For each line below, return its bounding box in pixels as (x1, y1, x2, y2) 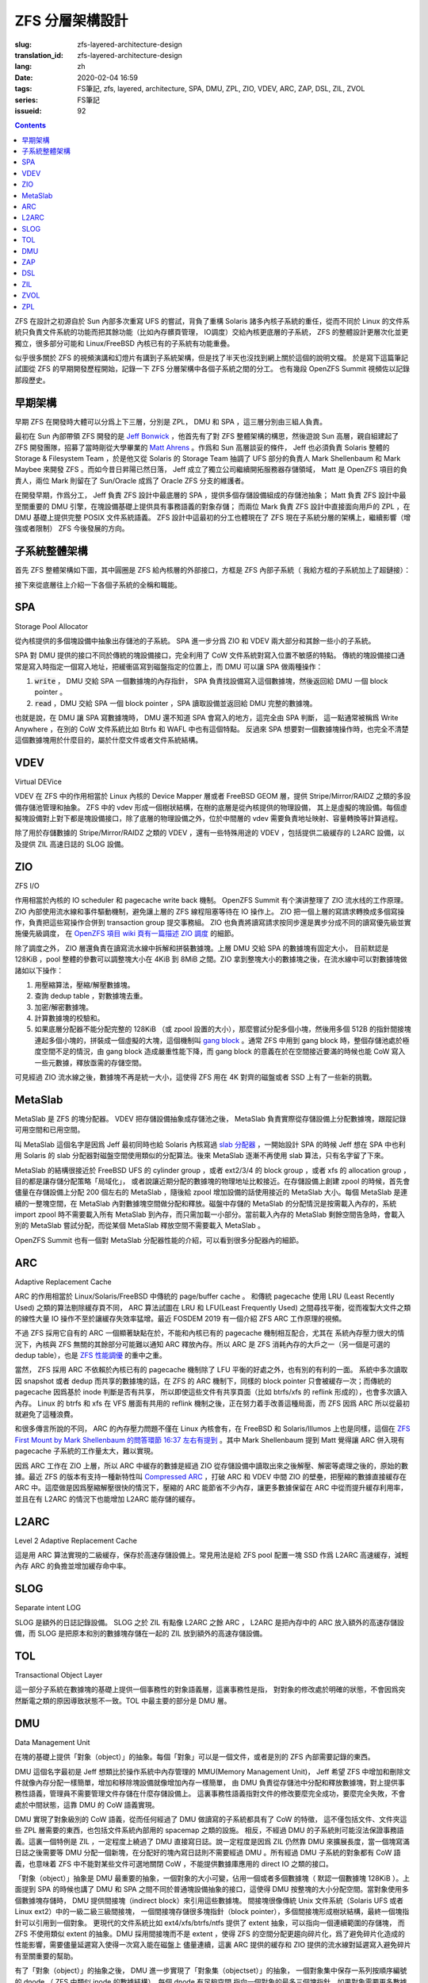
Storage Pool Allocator (14, 621, 89, 631)
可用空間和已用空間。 (14, 1125, 85, 1134)
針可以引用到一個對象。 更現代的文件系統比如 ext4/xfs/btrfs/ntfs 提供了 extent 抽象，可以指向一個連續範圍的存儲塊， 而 (14, 1918, 406, 1927)
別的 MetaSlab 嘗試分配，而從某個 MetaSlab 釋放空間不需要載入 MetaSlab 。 (14, 1221, 265, 1230)
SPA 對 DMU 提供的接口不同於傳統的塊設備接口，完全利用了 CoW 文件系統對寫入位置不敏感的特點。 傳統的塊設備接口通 (14, 650, 406, 660)
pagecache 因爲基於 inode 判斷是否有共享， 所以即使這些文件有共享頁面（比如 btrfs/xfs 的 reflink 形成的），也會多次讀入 (14, 1387, 408, 1397)
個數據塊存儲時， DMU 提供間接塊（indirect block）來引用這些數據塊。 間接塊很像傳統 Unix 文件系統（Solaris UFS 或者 (14, 1896, 404, 1905)
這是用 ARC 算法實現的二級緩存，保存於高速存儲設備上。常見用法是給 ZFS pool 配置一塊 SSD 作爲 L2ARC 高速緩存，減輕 (14, 1551, 409, 1560)
